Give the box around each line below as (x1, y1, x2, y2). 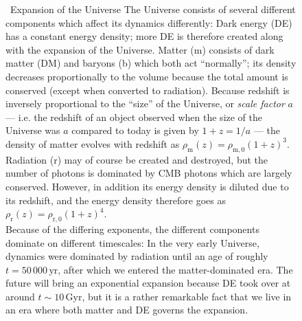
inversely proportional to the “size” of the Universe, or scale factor (5, 96, 285, 111)
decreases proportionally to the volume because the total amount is (5, 69, 288, 83)
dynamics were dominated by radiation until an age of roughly (5, 249, 268, 263)
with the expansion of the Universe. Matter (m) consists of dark (5, 42, 275, 56)
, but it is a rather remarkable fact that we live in (82, 289, 292, 303)
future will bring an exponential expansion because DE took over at (5, 276, 291, 290)
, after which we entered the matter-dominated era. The (58, 262, 293, 276)
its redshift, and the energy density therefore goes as (5, 192, 226, 207)
